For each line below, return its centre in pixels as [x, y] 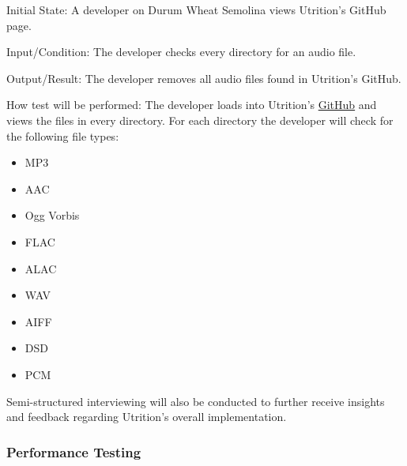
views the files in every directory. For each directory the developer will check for [200, 120]
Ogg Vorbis [52, 215]
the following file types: [63, 135]
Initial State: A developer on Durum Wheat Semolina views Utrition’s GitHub [196, 9]
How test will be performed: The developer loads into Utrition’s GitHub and [192, 105]
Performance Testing [74, 451]
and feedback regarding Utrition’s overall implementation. [147, 417]
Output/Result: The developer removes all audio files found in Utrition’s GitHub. [204, 78]
